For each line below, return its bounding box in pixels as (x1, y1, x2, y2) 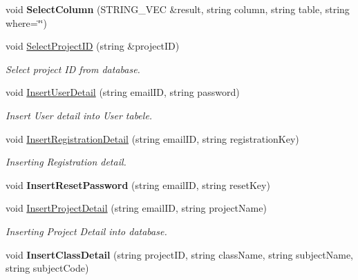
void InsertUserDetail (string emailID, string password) (6, 85, 240, 99)
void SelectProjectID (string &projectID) (6, 39, 180, 53)
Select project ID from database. (6, 61, 140, 76)
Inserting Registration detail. (6, 154, 126, 169)
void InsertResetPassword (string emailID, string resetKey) (6, 177, 270, 192)
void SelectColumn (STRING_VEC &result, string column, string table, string (6, 2, 350, 16)
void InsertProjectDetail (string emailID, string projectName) (6, 201, 267, 215)
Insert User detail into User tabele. (6, 108, 153, 122)
